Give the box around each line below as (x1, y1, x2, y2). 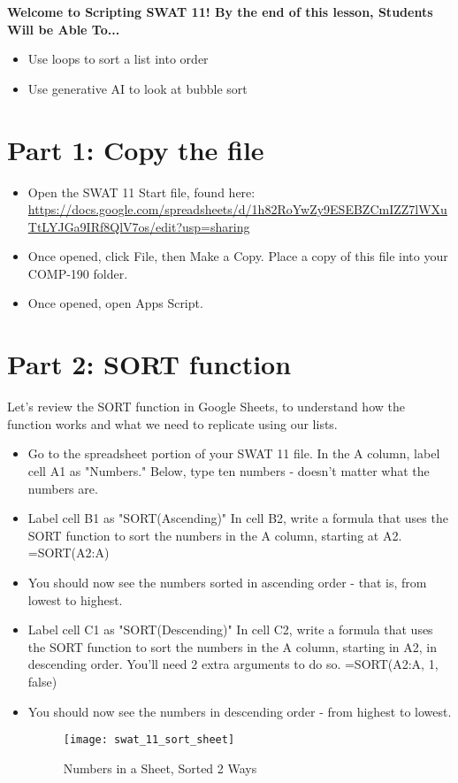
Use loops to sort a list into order (27, 50, 209, 68)
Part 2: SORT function (7, 346, 292, 382)
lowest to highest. (27, 590, 123, 609)
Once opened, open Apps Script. (27, 294, 203, 312)
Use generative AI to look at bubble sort (27, 79, 248, 97)
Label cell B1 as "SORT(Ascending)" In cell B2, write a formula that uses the (27, 509, 448, 527)
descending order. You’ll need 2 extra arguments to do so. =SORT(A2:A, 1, (27, 655, 439, 673)
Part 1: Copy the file (7, 131, 264, 167)
